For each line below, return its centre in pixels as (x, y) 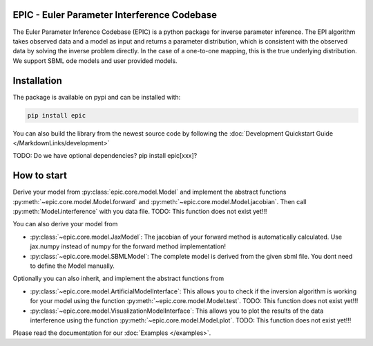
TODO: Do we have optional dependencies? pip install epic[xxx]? (105, 156)
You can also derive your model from (65, 224)
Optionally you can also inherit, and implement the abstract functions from (118, 279)
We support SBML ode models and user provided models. (95, 61)
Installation (37, 81)
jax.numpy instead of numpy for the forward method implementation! (128, 246)
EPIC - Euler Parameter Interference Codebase (115, 15)
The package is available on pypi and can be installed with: (97, 97)
